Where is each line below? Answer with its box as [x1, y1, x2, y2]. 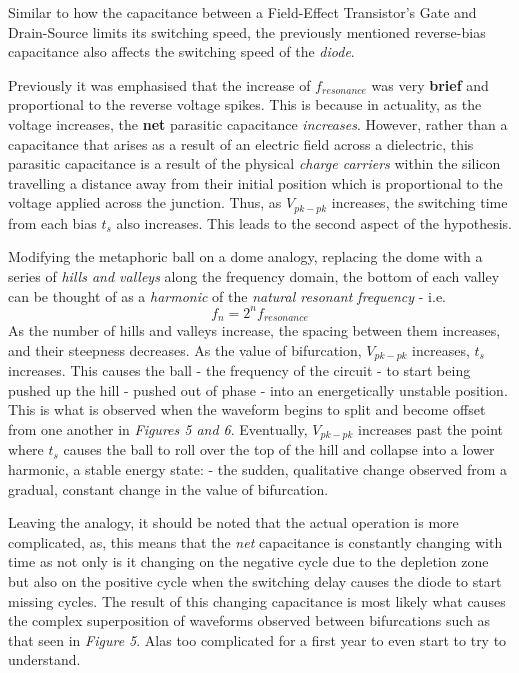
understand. [8, 649, 81, 670]
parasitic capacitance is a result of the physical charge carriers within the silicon [8, 153, 501, 174]
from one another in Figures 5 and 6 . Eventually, [8, 418, 308, 439]
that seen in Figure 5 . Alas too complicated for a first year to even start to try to [8, 629, 507, 650]
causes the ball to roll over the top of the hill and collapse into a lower [63, 439, 495, 460]
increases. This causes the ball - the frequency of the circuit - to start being [8, 360, 471, 381]
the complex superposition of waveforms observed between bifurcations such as [8, 610, 491, 631]
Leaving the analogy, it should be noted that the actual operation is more [8, 512, 459, 533]
